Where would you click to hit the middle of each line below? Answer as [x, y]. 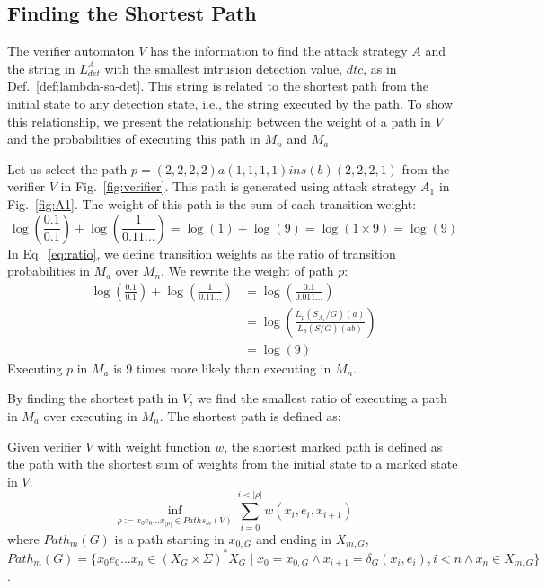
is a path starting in [169, 538]
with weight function [154, 446]
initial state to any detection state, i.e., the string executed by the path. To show [230, 103]
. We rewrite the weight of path [247, 271]
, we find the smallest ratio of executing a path [318, 398]
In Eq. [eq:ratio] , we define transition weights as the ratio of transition [202, 253]
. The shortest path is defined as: [250, 416]
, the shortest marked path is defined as [333, 446]
